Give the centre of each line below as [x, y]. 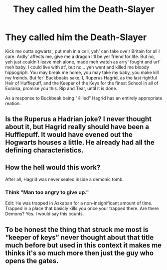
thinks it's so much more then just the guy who [80, 253]
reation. [13, 103]
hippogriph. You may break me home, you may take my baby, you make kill [82, 72]
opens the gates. [32, 261]
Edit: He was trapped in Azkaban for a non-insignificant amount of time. [79, 203]
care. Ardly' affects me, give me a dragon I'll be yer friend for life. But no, [80, 56]
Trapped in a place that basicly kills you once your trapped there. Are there [82, 208]
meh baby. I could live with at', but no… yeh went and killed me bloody [77, 67]
